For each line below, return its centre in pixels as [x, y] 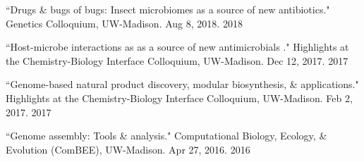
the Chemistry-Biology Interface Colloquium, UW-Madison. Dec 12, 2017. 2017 [177, 60]
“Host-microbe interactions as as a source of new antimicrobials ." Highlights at [177, 47]
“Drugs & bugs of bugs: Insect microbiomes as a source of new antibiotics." [168, 9]
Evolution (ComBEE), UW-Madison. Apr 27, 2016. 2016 [128, 149]
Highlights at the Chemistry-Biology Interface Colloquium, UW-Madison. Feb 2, [179, 98]
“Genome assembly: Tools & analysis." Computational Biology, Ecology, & [166, 136]
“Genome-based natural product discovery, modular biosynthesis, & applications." [182, 84]
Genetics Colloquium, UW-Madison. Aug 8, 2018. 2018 [124, 23]
